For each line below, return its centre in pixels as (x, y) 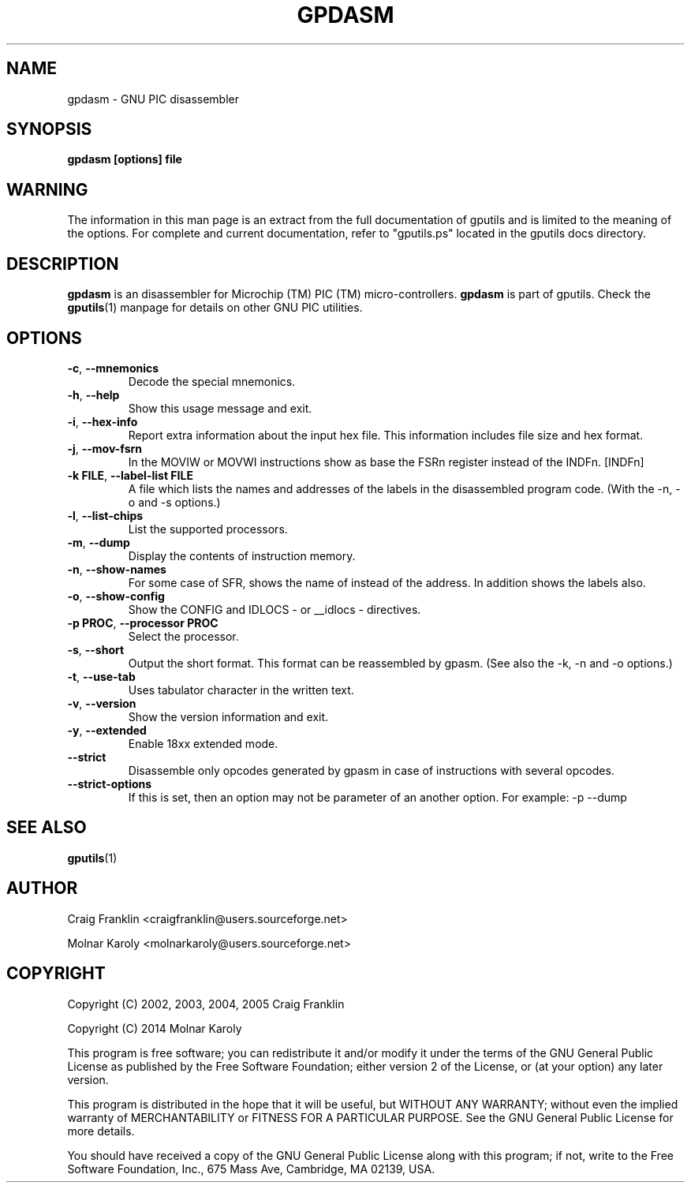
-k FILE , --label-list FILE (130, 475)
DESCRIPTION (63, 264)
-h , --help (93, 394)
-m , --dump (99, 542)
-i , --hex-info (103, 421)
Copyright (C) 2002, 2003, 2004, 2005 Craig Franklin (206, 1004)
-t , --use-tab (101, 676)
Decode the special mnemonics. (212, 381)
